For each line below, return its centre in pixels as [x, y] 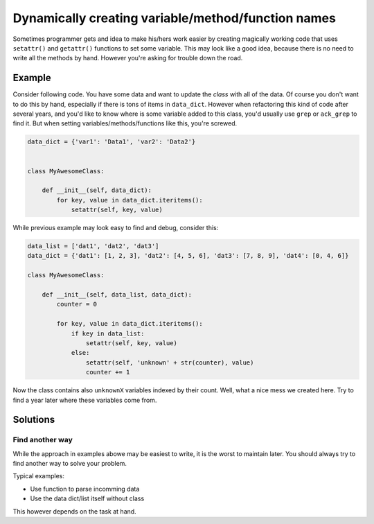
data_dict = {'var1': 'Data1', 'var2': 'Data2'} [112, 142]
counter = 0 [77, 304]
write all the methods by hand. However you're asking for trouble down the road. [128, 58]
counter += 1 [108, 372]
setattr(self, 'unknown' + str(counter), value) [170, 363]
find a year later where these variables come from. [85, 400]
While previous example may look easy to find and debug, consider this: [116, 228]
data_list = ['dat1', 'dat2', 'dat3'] [93, 246]
